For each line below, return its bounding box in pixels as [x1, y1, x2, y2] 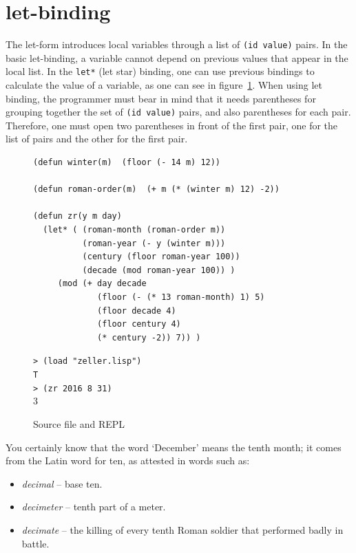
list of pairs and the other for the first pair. [6, 131, 188, 146]
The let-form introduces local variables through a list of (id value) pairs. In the [6, 37, 348, 52]
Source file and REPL [33, 416, 125, 431]
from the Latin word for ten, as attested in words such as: [6, 453, 250, 468]
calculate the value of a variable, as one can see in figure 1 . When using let [6, 78, 322, 92]
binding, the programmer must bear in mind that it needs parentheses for [6, 91, 316, 105]
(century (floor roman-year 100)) [82, 252, 240, 262]
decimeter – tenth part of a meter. [21, 499, 166, 514]
